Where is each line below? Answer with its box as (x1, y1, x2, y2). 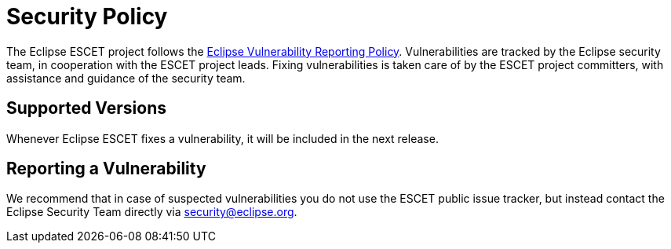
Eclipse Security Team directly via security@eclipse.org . (6, 205, 297, 219)
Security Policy (6, 3, 168, 30)
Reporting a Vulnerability (6, 159, 206, 179)
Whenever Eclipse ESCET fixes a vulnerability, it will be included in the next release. (6, 131, 439, 145)
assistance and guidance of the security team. (6, 71, 246, 85)
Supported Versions (6, 98, 166, 119)
